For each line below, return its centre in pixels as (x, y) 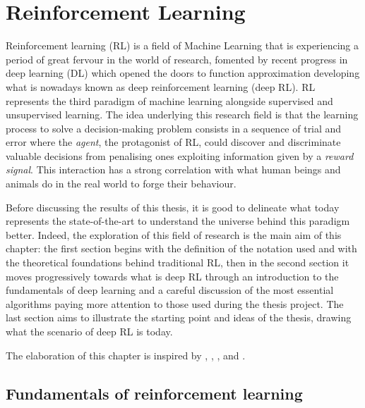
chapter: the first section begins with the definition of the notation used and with (181, 248)
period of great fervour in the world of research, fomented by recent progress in (177, 59)
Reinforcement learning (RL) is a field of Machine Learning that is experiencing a (182, 45)
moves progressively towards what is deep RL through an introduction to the (172, 276)
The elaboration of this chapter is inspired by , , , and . (126, 355)
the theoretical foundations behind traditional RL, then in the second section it (178, 262)
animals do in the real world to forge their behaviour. (121, 184)
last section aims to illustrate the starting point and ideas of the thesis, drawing (179, 317)
